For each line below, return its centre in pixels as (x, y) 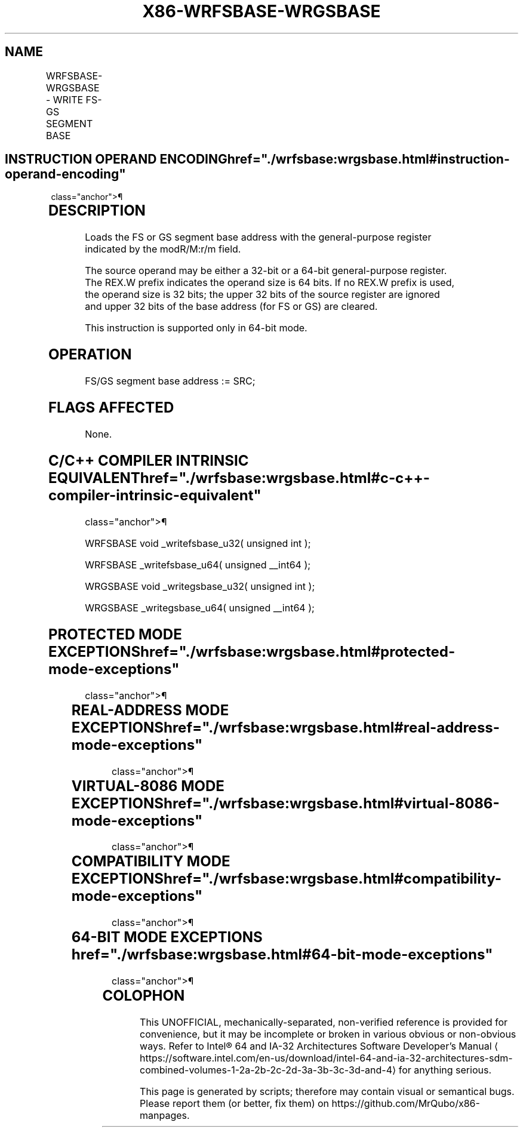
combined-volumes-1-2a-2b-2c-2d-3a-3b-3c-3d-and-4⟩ (268, 1070)
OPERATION (90, 355)
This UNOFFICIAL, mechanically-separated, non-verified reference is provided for (324, 1022)
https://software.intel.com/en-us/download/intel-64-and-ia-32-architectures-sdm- (326, 1058)
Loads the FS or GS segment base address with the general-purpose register (258, 237)
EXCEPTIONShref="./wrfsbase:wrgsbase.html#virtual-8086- (285, 803)
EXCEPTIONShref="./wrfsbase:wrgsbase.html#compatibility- (286, 879)
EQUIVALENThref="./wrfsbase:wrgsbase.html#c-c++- (239, 478)
